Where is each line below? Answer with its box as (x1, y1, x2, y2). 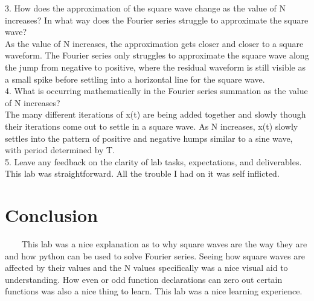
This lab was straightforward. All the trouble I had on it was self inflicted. (5, 167, 280, 180)
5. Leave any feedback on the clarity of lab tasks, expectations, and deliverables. (5, 155, 302, 168)
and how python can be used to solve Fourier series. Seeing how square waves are (5, 249, 306, 262)
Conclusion (5, 203, 98, 227)
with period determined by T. (5, 144, 115, 156)
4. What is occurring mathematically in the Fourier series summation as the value (5, 84, 308, 97)
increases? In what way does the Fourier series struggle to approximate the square (5, 13, 309, 26)
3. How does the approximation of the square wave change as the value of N (5, 2, 286, 14)
